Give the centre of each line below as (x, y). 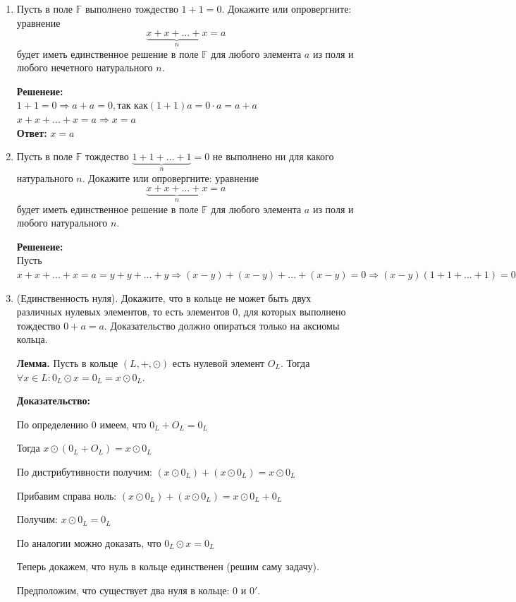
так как (133, 106)
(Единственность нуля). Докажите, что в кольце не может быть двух (164, 297)
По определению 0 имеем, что (81, 424)
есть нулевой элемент (219, 363)
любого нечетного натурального (85, 67)
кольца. (32, 339)
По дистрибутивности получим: (84, 471)
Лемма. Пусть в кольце (67, 363)
